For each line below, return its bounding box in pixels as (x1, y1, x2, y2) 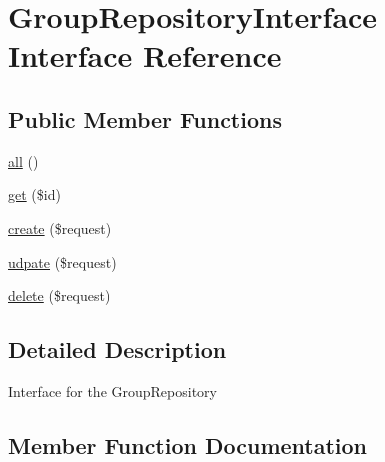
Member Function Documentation (8, 429, 368, 460)
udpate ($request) (8, 251, 117, 272)
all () (8, 150, 39, 171)
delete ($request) (8, 285, 111, 306)
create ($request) (8, 217, 112, 238)
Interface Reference (8, 35, 282, 76)
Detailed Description (8, 334, 227, 365)
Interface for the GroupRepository (8, 380, 217, 401)
